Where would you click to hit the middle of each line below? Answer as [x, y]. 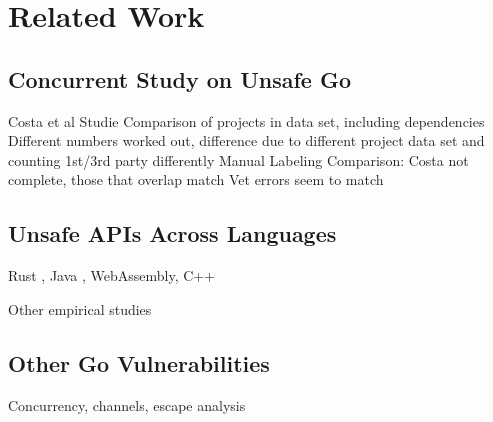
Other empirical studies [80, 308]
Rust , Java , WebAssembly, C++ [112, 275]
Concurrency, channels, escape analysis [127, 404]
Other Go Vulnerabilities [139, 362]
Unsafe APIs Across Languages [172, 233]
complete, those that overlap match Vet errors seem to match [196, 179]
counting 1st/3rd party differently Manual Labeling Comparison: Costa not [238, 159]
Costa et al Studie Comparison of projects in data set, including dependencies [246, 120]
